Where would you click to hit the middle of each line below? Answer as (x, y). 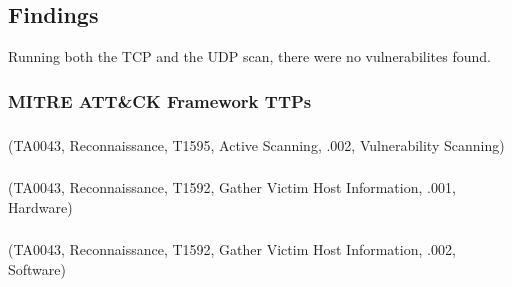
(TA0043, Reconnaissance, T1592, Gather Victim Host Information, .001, (232, 187)
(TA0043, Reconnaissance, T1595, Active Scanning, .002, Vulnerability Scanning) (256, 144)
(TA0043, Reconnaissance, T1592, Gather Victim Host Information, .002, (232, 249)
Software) (37, 268)
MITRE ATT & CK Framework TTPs (160, 100)
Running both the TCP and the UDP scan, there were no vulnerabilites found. (249, 56)
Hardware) (40, 206)
